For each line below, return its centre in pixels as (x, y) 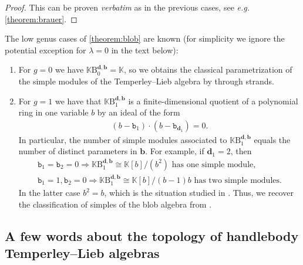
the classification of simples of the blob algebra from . (115, 204)
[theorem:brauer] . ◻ (41, 18)
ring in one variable (53, 112)
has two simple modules (237, 180)
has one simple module (213, 164)
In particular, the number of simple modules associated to (123, 139)
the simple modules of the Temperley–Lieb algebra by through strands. (146, 81)
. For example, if (175, 151)
